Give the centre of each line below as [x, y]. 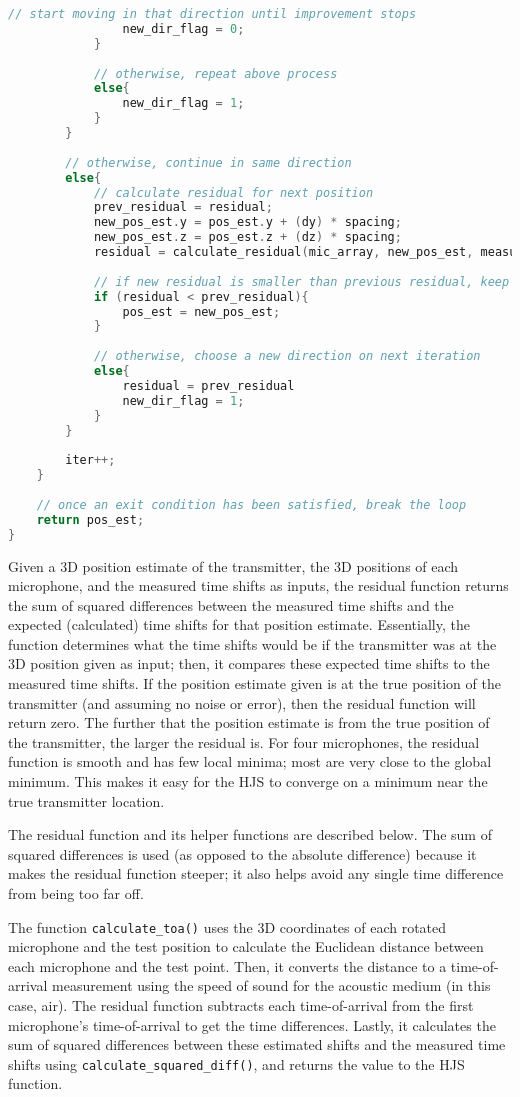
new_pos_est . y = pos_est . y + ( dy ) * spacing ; [247, 222]
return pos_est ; [90, 519]
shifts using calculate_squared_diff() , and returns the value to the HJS [236, 1063]
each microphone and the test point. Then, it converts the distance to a [227, 965]
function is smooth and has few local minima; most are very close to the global [250, 761]
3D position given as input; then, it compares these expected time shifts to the [249, 663]
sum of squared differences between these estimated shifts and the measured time [257, 1044]
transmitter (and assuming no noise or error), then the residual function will [242, 702]
